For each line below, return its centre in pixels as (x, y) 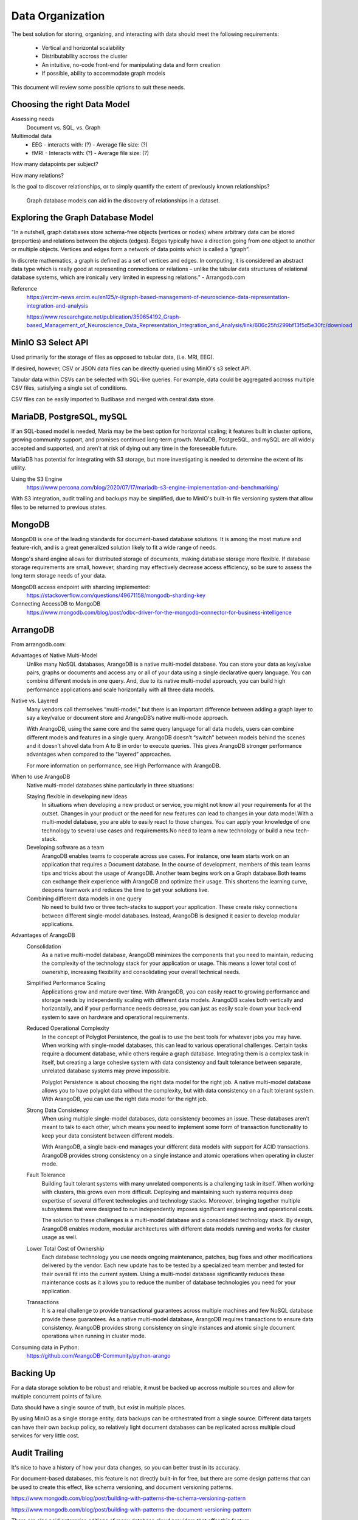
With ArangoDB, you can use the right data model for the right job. (125, 1099)
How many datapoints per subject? (55, 164)
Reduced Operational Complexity (68, 1028)
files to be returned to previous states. (59, 507)
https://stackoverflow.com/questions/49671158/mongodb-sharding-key (116, 595)
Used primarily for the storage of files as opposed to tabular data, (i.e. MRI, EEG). (113, 357)
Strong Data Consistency (58, 1110)
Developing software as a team (65, 848)
